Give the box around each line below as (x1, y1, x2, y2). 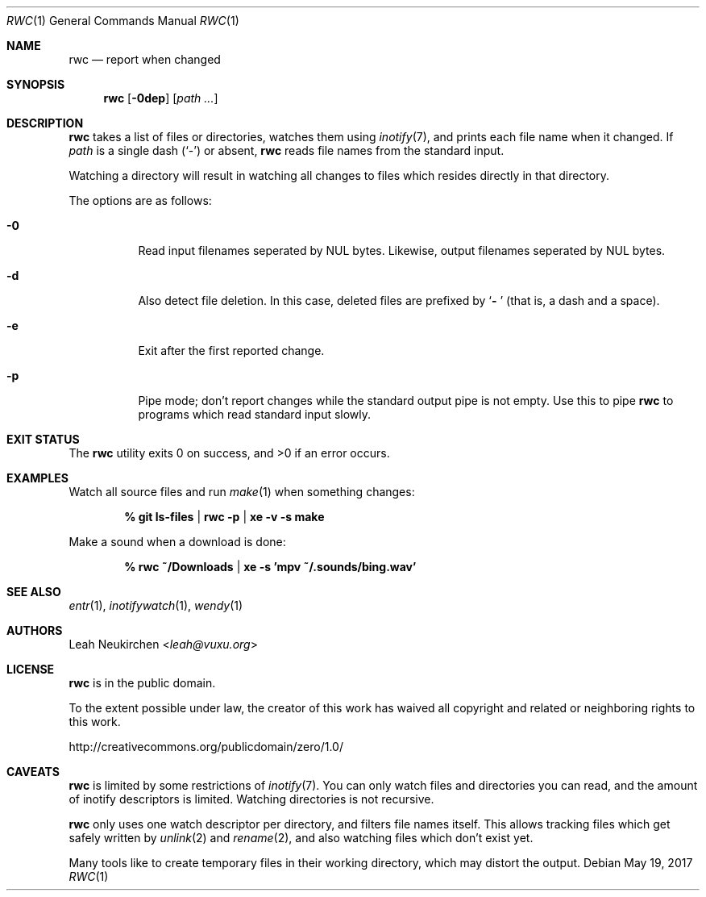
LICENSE (6, 662, 55, 676)
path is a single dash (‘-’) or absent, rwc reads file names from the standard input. (69, 144, 505, 157)
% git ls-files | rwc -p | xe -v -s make (124, 510, 325, 524)
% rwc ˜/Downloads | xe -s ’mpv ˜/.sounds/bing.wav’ (124, 560, 417, 574)
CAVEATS (6, 765, 60, 778)
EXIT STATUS (6, 432, 80, 446)
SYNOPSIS (6, 77, 65, 91)
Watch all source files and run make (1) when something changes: (69, 485, 415, 499)
